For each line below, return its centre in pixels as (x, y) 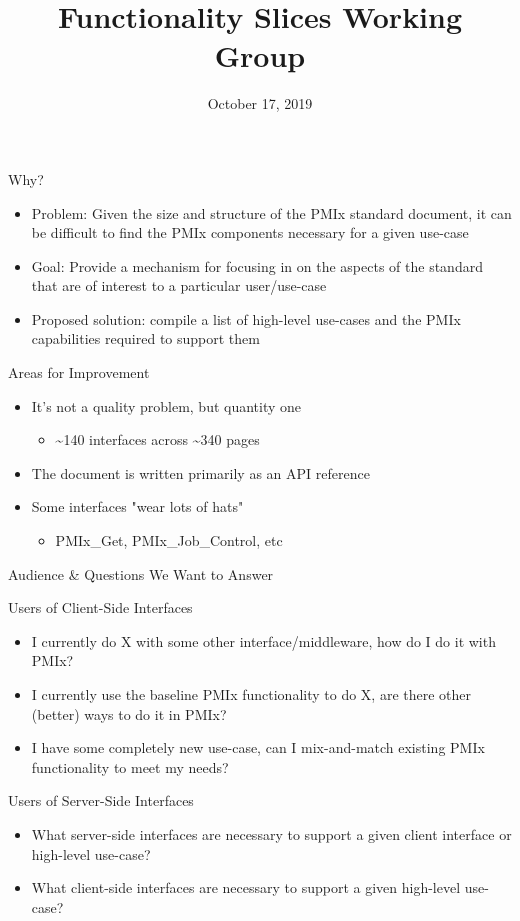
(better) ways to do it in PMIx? (129, 713)
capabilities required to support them (145, 338)
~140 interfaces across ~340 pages (157, 439)
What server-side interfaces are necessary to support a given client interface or (271, 833)
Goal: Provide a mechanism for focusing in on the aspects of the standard (257, 265)
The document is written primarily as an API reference (200, 472)
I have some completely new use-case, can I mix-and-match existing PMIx (258, 747)
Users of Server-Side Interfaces (101, 800)
